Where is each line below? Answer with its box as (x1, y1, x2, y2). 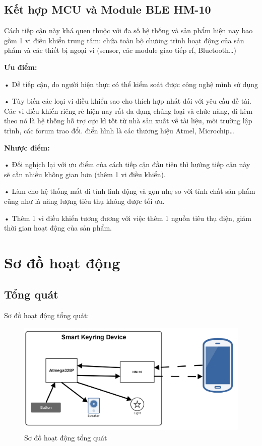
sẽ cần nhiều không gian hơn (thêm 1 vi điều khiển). (4, 169, 166, 179)
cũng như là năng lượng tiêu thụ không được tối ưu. (4, 195, 165, 206)
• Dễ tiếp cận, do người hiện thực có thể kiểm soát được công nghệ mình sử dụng (4, 79, 258, 89)
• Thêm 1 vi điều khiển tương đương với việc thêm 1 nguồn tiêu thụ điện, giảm (4, 212, 251, 223)
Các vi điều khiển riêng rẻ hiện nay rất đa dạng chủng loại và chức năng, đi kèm (4, 105, 253, 116)
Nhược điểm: (4, 142, 50, 153)
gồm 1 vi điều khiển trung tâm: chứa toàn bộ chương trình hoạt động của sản (4, 35, 244, 45)
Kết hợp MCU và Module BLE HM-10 (4, 2, 211, 17)
